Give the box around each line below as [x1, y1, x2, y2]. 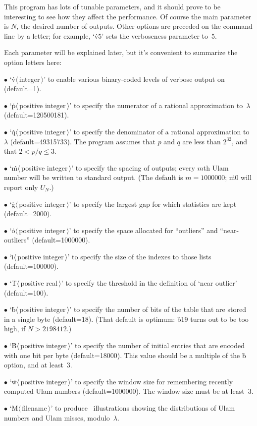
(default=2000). [4, 208, 52, 219]
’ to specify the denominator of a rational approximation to [69, 126, 250, 136]
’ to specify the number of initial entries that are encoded [70, 340, 245, 351]
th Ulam [203, 162, 229, 173]
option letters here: [4, 57, 62, 67]
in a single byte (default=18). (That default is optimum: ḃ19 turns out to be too [4, 313, 249, 324]
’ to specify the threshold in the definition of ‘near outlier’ [61, 278, 237, 288]
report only [4, 182, 38, 192]
